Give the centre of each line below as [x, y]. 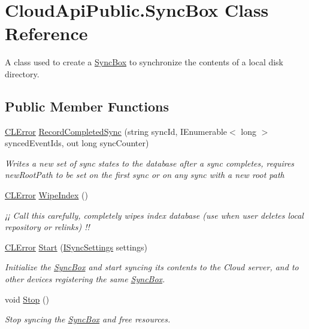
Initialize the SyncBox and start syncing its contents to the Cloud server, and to [152, 267]
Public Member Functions [87, 106]
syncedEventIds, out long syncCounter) [77, 143]
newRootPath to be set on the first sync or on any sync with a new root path [145, 175]
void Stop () [27, 299]
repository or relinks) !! [47, 227]
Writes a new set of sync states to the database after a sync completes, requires [150, 163]
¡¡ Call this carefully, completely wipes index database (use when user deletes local [154, 215]
